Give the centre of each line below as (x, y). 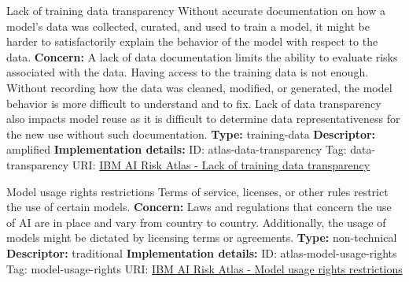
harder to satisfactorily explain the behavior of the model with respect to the (192, 41)
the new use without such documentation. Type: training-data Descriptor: (191, 134)
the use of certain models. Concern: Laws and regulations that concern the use (199, 207)
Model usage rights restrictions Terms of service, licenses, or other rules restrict (197, 191)
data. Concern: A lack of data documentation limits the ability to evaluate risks (202, 56)
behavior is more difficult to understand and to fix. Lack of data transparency (194, 103)
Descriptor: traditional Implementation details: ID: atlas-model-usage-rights (202, 252)
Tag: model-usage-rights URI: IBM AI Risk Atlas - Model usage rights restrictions (204, 268)
